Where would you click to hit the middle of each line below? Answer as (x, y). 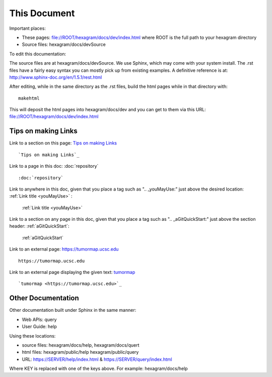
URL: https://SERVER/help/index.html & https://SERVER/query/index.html (97, 359)
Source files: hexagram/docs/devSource (64, 44)
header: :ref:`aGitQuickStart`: (39, 226)
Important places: (28, 28)
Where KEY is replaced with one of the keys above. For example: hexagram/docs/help (99, 368)
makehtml (29, 98)
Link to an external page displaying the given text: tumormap (72, 272)
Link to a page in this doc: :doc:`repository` (54, 166)
